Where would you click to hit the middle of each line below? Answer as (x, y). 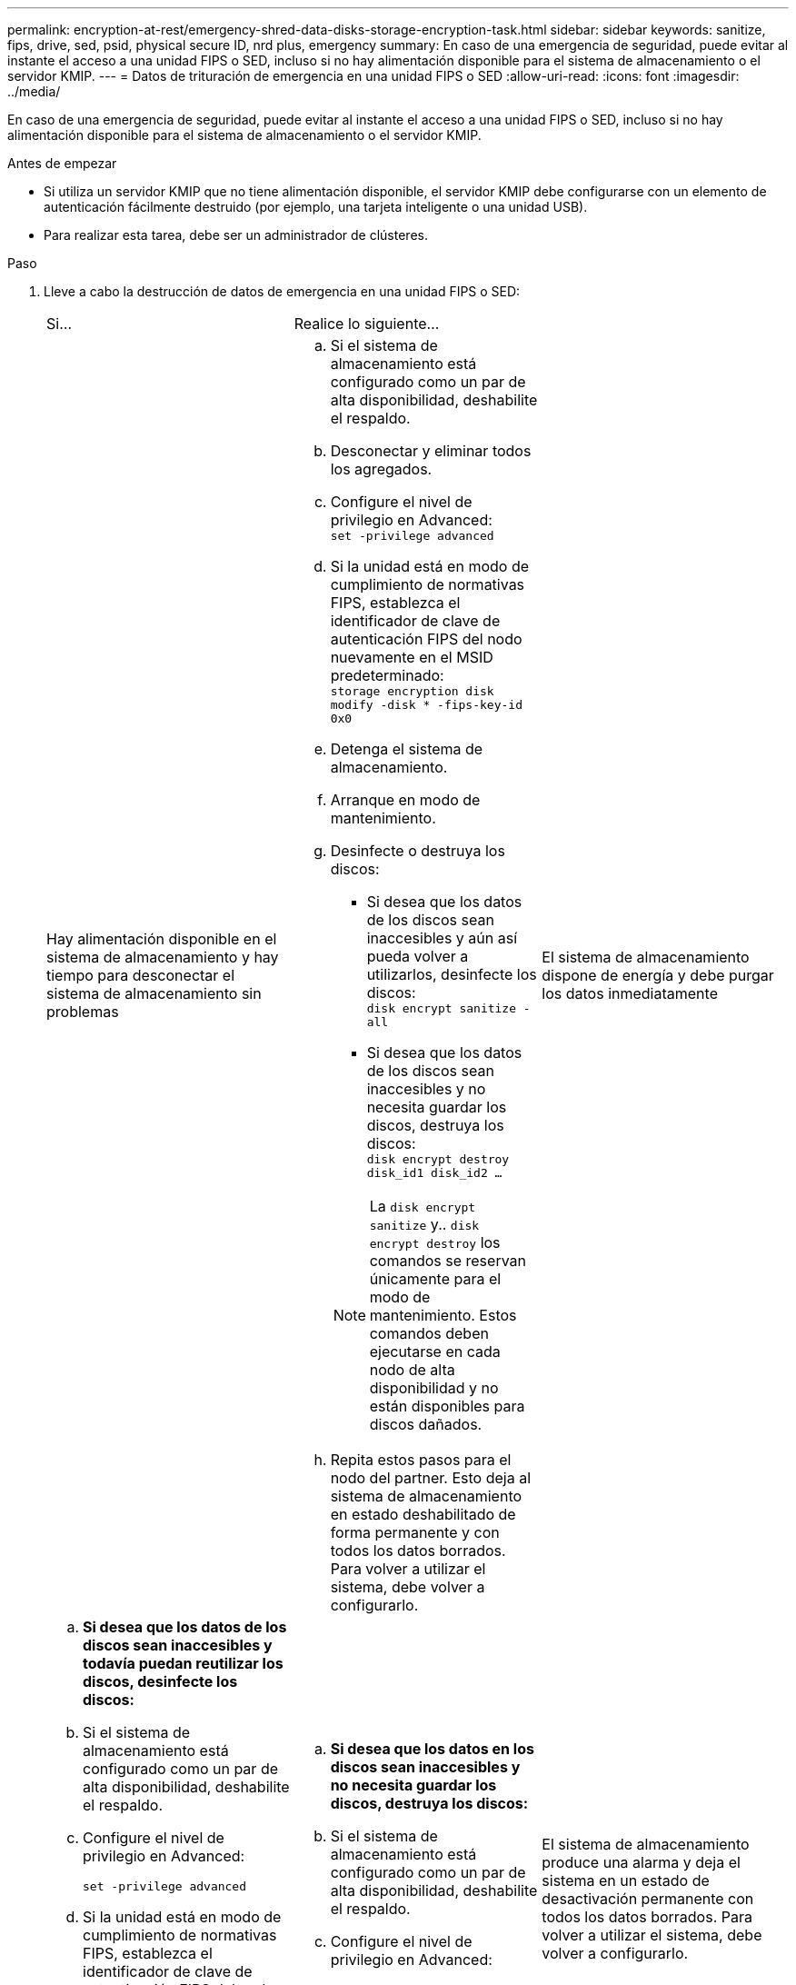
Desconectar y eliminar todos (431, 451)
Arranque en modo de (405, 800)
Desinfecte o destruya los (418, 851)
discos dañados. (426, 1424)
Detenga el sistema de (407, 749)
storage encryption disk (412, 691)
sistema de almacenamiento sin (154, 993)
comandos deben (429, 1333)
